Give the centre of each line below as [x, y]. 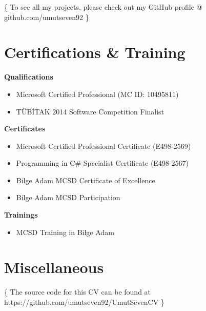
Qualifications [29, 77]
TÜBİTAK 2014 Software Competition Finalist [90, 111]
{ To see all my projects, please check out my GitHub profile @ [103, 7]
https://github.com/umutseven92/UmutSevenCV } [84, 302]
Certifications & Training [95, 52]
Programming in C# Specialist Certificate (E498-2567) [102, 163]
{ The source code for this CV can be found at [78, 292]
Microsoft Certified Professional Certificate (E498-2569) [104, 145]
